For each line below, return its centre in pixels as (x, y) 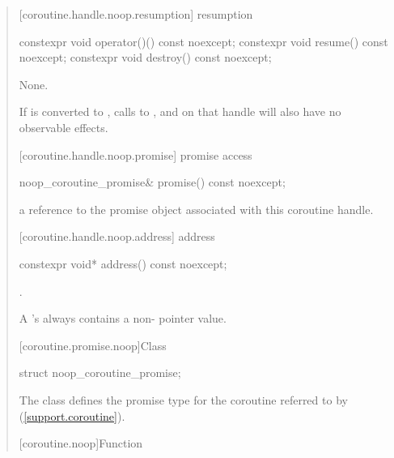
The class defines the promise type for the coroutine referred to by (183, 399)
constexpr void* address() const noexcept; (123, 263)
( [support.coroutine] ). (72, 415)
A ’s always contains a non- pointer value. (123, 318)
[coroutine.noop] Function (81, 443)
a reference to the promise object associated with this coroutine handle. (196, 209)
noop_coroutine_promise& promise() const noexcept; (152, 182)
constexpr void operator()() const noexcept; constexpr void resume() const (203, 41)
